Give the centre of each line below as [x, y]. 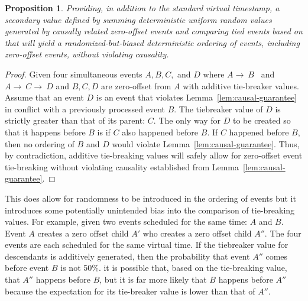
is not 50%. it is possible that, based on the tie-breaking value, [174, 268]
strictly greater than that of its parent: [75, 120]
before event [27, 268]
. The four [283, 233]
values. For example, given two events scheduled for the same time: [126, 221]
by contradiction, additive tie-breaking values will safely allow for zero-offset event [154, 155]
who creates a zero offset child [197, 233]
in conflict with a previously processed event [85, 109]
